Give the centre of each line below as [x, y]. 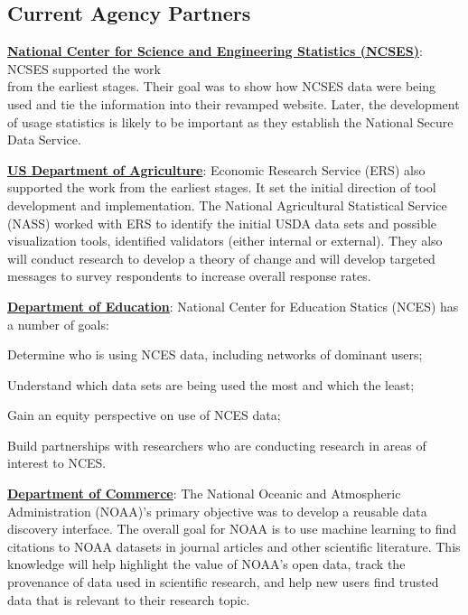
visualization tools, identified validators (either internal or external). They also [225, 241]
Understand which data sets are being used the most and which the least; [211, 384]
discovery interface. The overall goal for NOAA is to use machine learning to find [232, 529]
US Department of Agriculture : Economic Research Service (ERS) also [216, 169]
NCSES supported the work [84, 68]
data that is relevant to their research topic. [129, 599]
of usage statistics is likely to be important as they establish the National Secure [230, 121]
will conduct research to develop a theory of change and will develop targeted [221, 258]
